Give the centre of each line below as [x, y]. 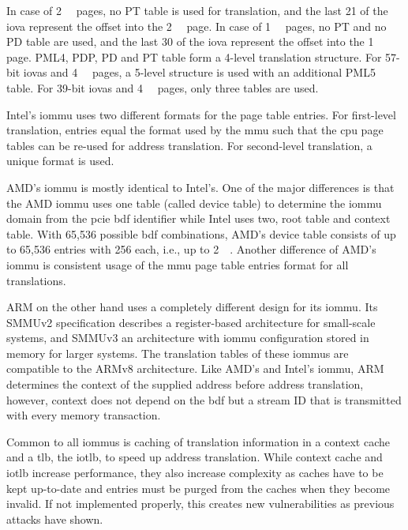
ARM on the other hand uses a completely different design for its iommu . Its [192, 307]
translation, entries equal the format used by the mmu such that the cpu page [195, 130]
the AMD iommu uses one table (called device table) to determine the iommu [194, 203]
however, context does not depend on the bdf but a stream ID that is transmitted [204, 399]
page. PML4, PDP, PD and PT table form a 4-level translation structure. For [194, 56]
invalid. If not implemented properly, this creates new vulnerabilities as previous [200, 504]
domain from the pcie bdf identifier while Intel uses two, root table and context [198, 218]
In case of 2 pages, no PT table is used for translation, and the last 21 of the [197, 10]
